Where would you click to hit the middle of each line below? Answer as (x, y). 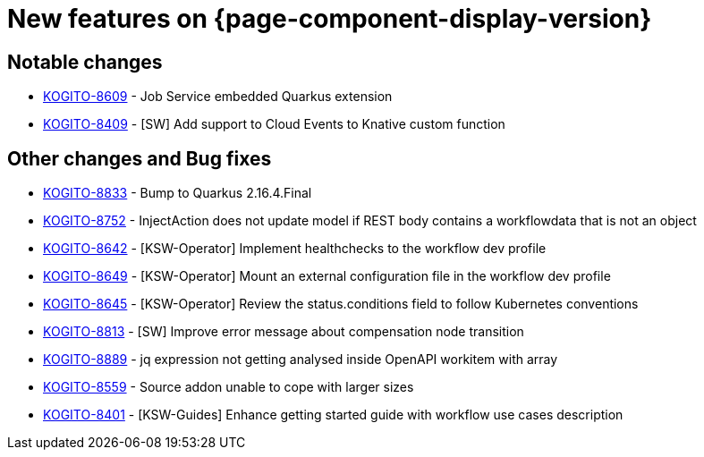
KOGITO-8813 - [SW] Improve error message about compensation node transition (284, 332)
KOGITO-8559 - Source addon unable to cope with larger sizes (229, 387)
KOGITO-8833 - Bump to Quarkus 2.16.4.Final (178, 193)
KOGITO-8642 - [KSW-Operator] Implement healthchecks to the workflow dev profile (295, 249)
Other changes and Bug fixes (140, 158)
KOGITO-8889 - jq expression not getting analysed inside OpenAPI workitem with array (301, 360)
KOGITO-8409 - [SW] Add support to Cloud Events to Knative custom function (274, 124)
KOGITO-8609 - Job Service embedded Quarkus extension (218, 97)
